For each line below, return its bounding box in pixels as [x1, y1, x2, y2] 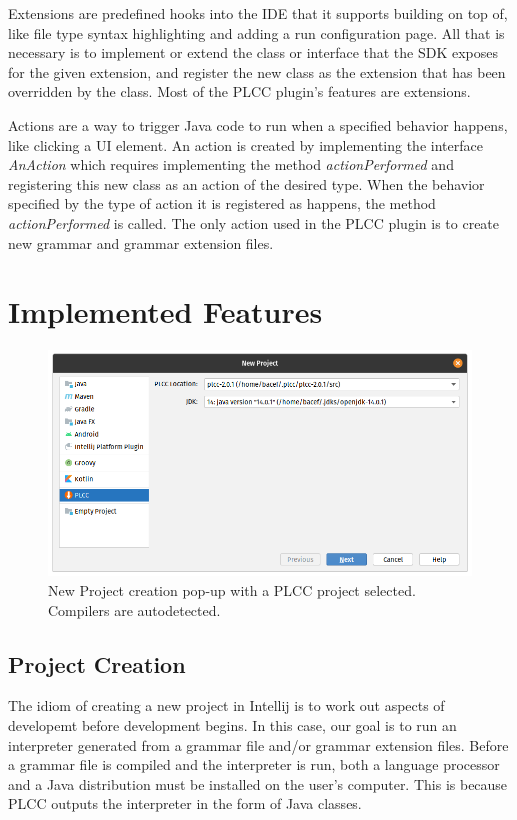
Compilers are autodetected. [48, 599, 221, 620]
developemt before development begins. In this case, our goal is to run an [8, 714, 457, 735]
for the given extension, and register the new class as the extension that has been [8, 61, 506, 82]
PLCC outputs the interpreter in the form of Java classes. [8, 793, 362, 814]
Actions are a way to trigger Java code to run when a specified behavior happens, [8, 114, 508, 135]
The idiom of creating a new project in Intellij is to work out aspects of [8, 695, 445, 716]
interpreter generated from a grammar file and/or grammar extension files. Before [8, 734, 509, 755]
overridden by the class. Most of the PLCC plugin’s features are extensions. [8, 81, 471, 102]
